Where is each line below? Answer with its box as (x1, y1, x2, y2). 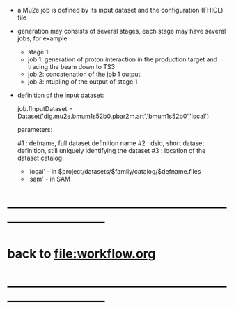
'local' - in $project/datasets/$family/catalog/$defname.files (27, 168, 201, 175)
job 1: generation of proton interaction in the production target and (27, 55, 218, 64)
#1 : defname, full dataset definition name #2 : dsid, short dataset (17, 139, 205, 147)
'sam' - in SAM (27, 175, 71, 183)
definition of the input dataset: (17, 91, 104, 99)
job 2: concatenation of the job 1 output (27, 70, 141, 78)
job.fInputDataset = (17, 105, 73, 112)
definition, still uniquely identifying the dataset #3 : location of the (17, 147, 206, 154)
